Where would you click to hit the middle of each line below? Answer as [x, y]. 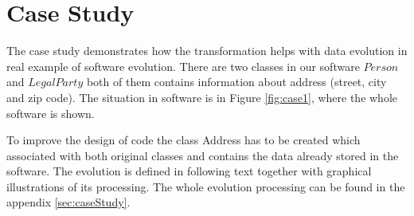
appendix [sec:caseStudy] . [68, 202]
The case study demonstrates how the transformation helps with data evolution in [207, 51]
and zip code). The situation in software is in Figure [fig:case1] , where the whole [202, 97]
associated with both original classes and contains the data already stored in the [203, 155]
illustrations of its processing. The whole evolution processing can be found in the [206, 186]
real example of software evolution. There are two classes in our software [183, 66]
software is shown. [51, 113]
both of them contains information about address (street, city [236, 82]
